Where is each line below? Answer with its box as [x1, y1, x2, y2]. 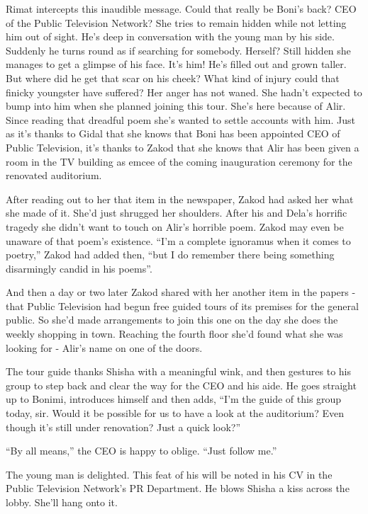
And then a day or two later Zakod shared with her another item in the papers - [6, 285, 356, 299]
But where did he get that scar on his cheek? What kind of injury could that [6, 70, 340, 85]
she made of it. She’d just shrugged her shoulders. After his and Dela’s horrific [6, 205, 347, 220]
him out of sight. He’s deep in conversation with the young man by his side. [6, 29, 335, 44]
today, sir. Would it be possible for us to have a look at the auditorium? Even [6, 406, 345, 421]
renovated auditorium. [6, 168, 102, 183]
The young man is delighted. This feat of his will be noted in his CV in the [6, 467, 333, 481]
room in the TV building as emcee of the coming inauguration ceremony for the [6, 154, 352, 169]
